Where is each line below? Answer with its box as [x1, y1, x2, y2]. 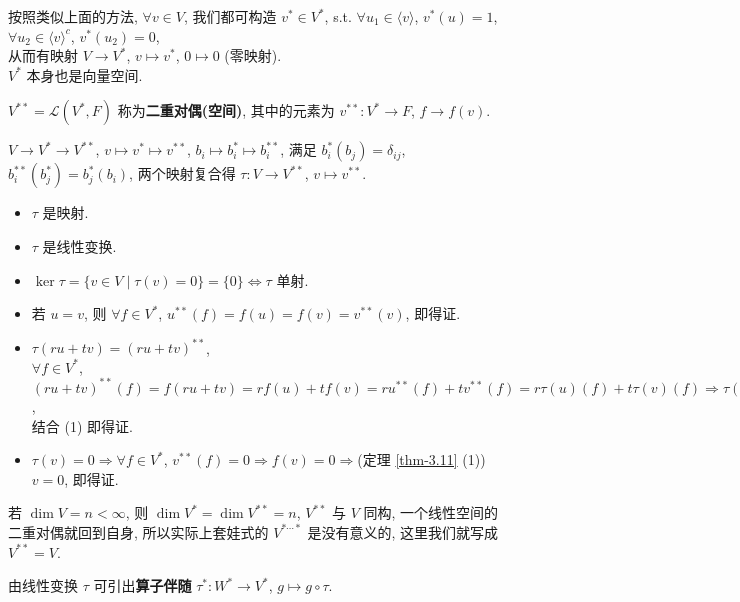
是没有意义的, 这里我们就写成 [307, 521, 499, 542]
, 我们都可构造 [183, 6, 277, 26]
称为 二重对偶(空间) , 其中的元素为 [117, 100, 335, 121]
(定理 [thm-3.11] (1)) [357, 449, 486, 470]
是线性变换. [42, 235, 117, 256]
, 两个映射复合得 [129, 163, 236, 184]
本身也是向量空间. [26, 64, 143, 85]
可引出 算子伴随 [93, 575, 192, 596]
